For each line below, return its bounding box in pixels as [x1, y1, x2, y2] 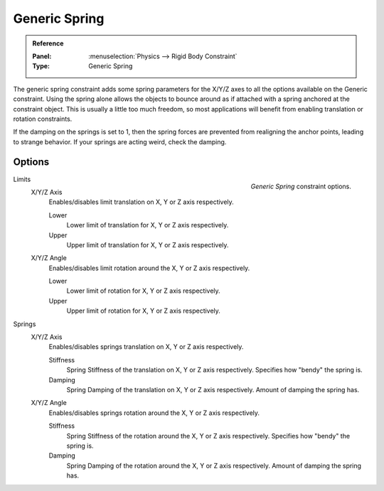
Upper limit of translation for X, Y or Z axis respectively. [66, 240, 229, 249]
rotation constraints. [13, 114, 73, 123]
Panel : [32, 52, 52, 60]
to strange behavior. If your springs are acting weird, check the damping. [13, 137, 227, 146]
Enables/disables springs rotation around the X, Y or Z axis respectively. [48, 409, 260, 417]
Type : [32, 62, 50, 70]
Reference [32, 39, 64, 48]
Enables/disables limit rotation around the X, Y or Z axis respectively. [48, 264, 250, 272]
